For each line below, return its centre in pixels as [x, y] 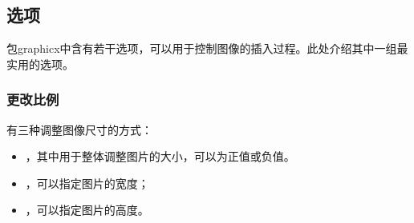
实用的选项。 [40, 64]
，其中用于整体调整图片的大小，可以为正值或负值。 [160, 156]
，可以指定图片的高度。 [87, 210]
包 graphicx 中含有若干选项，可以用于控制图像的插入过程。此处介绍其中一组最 [207, 48]
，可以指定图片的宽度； [87, 183]
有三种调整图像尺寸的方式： [79, 129]
